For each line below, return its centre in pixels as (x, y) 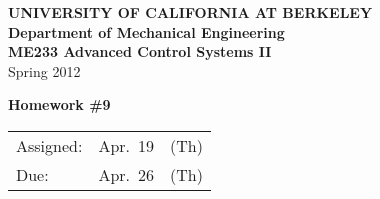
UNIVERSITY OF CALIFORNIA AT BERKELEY (190, 12)
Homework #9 (59, 104)
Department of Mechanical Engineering (146, 31)
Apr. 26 (126, 174)
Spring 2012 (44, 70)
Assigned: (49, 145)
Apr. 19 (126, 145)
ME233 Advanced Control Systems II (140, 51)
